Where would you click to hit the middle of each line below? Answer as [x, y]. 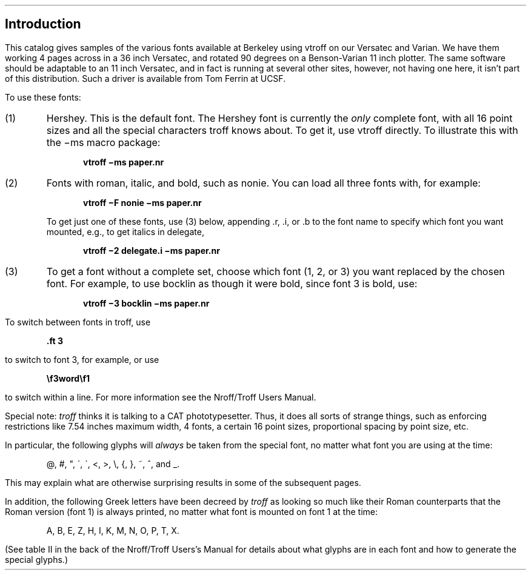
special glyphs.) [36, 559]
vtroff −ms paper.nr [124, 162]
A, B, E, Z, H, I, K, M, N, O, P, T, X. [113, 530]
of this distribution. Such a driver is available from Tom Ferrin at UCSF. [145, 78]
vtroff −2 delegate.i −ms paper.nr [152, 250]
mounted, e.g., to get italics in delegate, [125, 231]
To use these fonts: [43, 97]
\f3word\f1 [68, 378]
